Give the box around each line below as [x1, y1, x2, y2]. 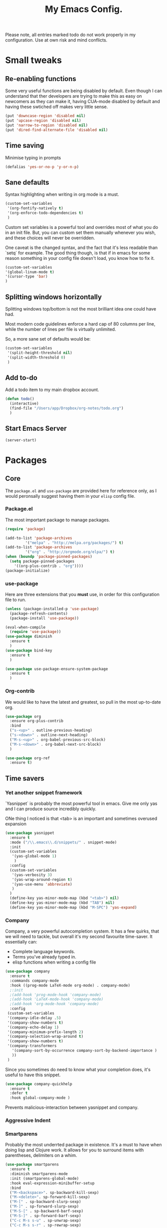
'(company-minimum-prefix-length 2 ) [7, 1029, 84, 1035]
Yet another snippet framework [5, 789, 83, 796]
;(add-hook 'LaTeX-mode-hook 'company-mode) [9, 997, 104, 1002]
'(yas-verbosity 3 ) [11, 872, 52, 877]
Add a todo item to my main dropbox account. [5, 387, 100, 393]
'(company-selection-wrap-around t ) [7, 1034, 84, 1039]
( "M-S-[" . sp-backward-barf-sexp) [9, 1208, 84, 1214]
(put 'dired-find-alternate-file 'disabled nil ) [5, 127, 108, 132]
